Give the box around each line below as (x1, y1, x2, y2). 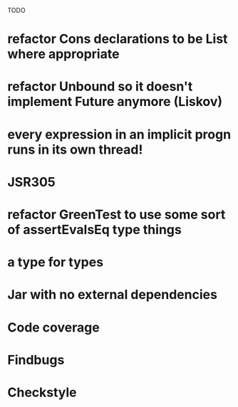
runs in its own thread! (7, 142, 143, 157)
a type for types (7, 254, 104, 270)
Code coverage (7, 319, 100, 335)
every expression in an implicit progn (7, 126, 232, 142)
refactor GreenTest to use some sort (7, 206, 226, 223)
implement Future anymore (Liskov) (7, 94, 223, 110)
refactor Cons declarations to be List (7, 31, 228, 47)
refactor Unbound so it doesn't (7, 78, 193, 95)
